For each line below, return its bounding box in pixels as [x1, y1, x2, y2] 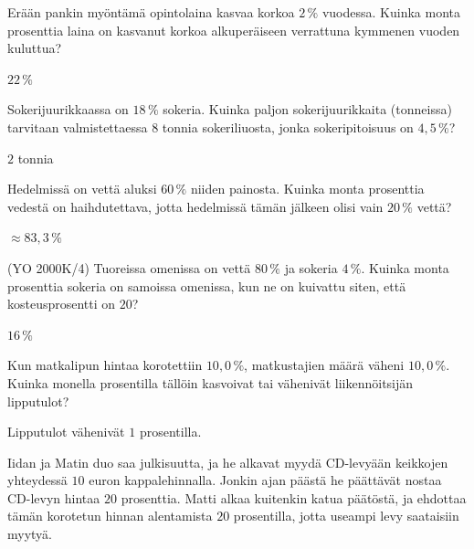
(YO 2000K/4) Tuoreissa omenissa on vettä [7, 258, 251, 277]
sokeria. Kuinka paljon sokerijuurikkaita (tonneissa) [163, 100, 452, 119]
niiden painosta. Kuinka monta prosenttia [190, 179, 425, 198]
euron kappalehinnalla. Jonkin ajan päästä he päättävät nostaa [89, 470, 442, 490]
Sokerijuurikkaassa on [7, 100, 129, 119]
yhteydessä [7, 470, 68, 490]
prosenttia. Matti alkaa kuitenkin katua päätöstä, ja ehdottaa [121, 488, 467, 507]
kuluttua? [7, 38, 62, 58]
